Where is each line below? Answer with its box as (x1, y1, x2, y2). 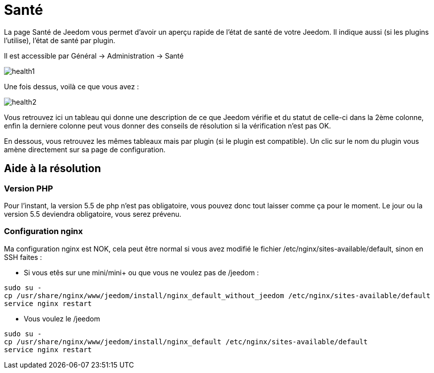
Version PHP (4, 183, 53, 193)
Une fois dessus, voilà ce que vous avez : (4, 82, 139, 91)
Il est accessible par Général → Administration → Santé (4, 51, 184, 60)
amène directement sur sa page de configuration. (4, 145, 166, 154)
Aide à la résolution (4, 162, 101, 175)
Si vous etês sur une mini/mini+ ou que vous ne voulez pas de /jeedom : (24, 268, 259, 277)
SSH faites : (4, 252, 42, 261)
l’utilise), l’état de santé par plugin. (4, 36, 116, 45)
